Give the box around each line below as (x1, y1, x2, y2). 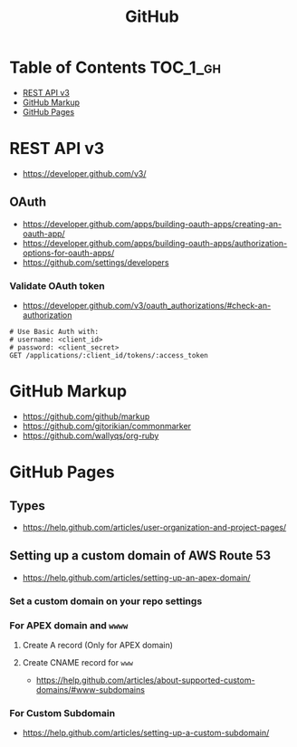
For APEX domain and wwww (9, 618, 129, 631)
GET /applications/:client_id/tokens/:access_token (9, 350, 208, 359)
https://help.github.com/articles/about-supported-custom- (35, 675, 255, 685)
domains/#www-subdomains (35, 684, 145, 694)
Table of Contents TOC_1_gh (9, 57, 222, 78)
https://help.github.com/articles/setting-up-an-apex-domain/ (22, 572, 251, 583)
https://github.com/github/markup (22, 410, 150, 422)
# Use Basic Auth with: (9, 327, 100, 336)
